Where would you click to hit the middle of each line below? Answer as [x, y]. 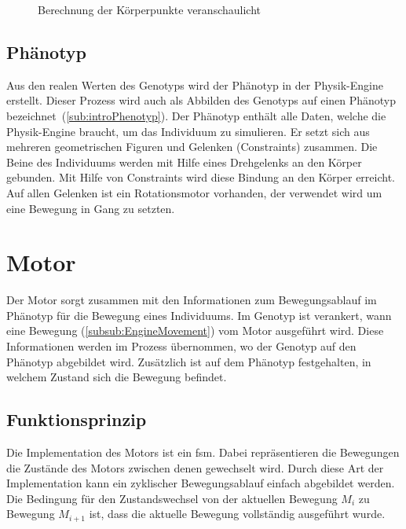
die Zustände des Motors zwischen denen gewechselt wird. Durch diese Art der [195, 467]
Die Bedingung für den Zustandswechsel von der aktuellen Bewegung [172, 498]
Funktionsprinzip [77, 419]
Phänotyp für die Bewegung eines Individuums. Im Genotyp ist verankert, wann [199, 315]
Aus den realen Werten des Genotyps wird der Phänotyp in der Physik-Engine [195, 84]
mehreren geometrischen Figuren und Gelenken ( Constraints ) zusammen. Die [192, 147]
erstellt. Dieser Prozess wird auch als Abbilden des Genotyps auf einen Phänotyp [201, 100]
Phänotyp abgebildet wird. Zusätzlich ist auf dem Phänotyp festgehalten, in [189, 361]
